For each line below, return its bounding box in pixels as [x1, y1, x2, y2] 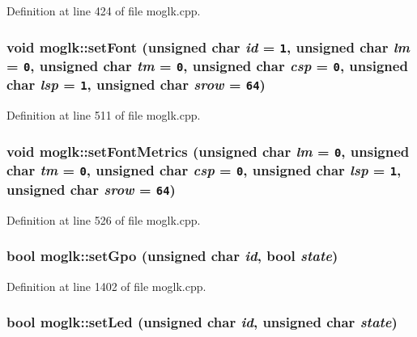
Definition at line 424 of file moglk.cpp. [6, 2, 201, 19]
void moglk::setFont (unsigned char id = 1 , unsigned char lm [6, 36, 410, 57]
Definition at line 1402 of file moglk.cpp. [6, 277, 206, 294]
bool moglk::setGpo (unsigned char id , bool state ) [6, 246, 338, 266]
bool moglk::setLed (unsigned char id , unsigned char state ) [6, 312, 398, 332]
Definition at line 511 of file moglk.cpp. [6, 107, 201, 124]
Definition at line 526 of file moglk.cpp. [6, 211, 201, 228]
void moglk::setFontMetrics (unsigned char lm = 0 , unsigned [6, 141, 410, 161]
